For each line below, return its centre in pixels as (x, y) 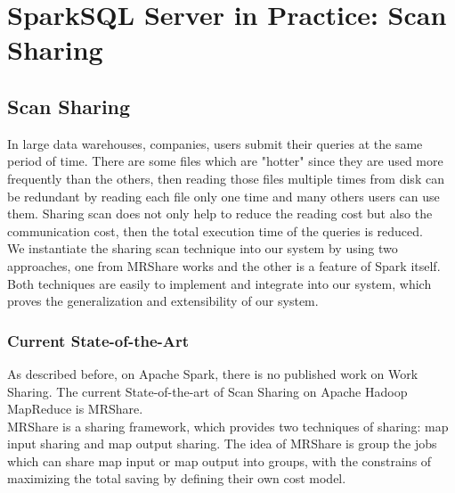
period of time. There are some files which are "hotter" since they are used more (225, 161)
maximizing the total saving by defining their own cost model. (177, 478)
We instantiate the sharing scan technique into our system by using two (203, 248)
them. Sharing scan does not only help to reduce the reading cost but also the (220, 214)
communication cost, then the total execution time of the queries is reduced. (215, 230)
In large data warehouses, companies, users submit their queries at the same (215, 143)
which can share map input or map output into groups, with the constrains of (219, 460)
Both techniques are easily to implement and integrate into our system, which (219, 283)
